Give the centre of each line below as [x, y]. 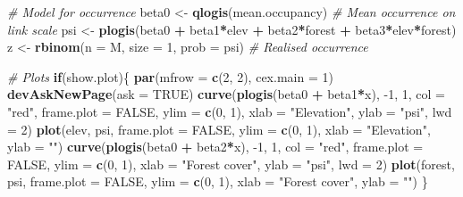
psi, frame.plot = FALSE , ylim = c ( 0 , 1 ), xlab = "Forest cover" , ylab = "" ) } [218, 181]
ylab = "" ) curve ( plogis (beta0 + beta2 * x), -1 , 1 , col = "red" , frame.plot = [215, 147]
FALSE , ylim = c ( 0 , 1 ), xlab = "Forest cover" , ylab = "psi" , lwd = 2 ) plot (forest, [231, 164]
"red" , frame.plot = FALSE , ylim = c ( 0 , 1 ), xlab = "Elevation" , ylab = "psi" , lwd [230, 111]
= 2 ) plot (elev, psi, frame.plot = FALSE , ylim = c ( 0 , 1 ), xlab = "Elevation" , [219, 129]
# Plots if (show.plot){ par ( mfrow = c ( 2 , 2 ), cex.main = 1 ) [170, 76]
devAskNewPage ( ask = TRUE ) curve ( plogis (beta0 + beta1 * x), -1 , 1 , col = [226, 94]
